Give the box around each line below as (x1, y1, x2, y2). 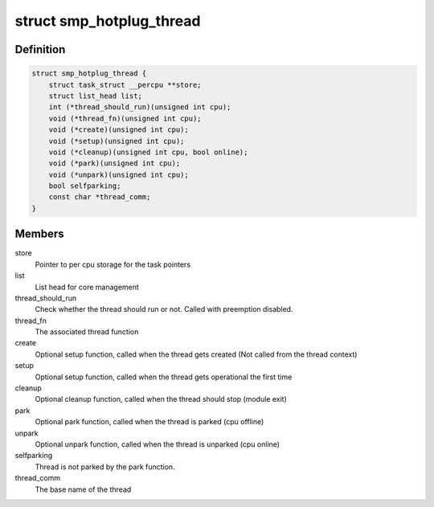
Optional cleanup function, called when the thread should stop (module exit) (35, 395, 287, 404)
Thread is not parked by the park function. (35, 462, 176, 472)
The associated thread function (35, 327, 139, 337)
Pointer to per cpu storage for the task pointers (35, 260, 191, 269)
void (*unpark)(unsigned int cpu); (48, 170, 189, 179)
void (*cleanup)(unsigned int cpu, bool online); (48, 147, 248, 157)
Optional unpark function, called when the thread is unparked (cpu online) (35, 439, 280, 449)
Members (14, 227, 64, 241)
